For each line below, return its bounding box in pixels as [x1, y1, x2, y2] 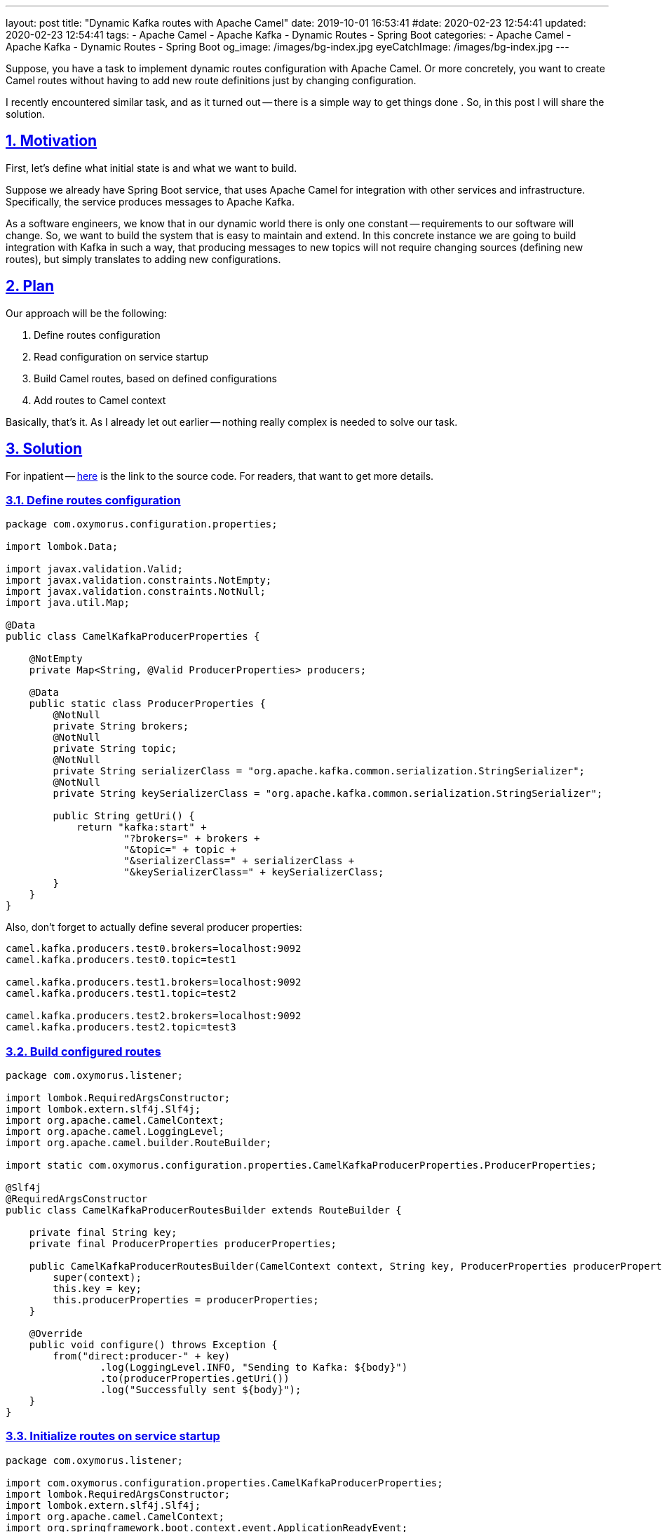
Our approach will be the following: [6, 307, 167, 319]
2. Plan [6, 277, 55, 295]
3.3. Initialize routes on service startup [6, 1429, 220, 1444]
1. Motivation [6, 132, 97, 150]
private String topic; [53, 743, 177, 755]
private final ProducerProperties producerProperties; [29, 1238, 337, 1250]
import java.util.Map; [6, 597, 130, 609]
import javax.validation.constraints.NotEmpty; [6, 574, 272, 586]
